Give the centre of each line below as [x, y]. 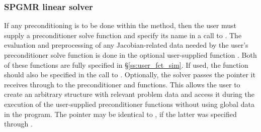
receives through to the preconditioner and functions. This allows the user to [122, 84]
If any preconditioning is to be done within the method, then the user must [120, 25]
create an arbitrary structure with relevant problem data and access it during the [129, 94]
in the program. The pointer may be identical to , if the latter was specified [120, 114]
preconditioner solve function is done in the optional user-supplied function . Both [130, 55]
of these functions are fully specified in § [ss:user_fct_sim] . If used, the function [126, 64]
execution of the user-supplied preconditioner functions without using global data [129, 104]
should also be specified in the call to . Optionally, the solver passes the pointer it [130, 75]
